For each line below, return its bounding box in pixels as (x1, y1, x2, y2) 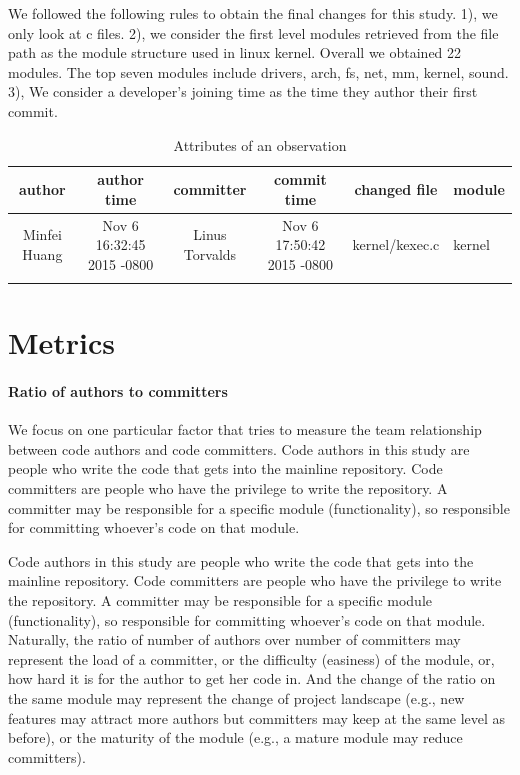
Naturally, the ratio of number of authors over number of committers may (8, 629, 461, 650)
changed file (354, 178, 438, 199)
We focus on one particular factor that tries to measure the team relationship (8, 419, 482, 440)
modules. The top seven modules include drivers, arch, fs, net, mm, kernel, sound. (8, 61, 509, 82)
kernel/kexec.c (352, 234, 440, 255)
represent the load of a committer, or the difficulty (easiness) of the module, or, (8, 648, 495, 669)
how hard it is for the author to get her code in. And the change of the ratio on (8, 668, 496, 689)
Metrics (8, 322, 116, 363)
